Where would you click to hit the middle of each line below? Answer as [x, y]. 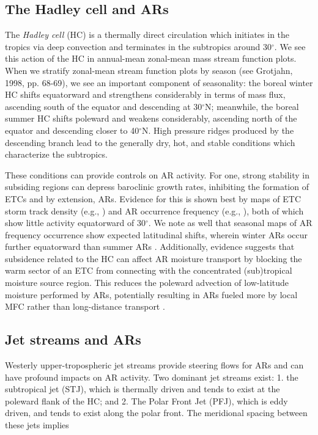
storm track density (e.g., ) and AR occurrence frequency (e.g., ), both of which [154, 210]
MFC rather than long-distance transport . [85, 306]
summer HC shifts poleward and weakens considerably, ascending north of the [151, 118]
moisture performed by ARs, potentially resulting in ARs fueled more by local [151, 294]
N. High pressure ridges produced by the [218, 130]
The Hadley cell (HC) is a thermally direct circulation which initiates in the [147, 35]
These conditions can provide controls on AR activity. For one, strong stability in [157, 174]
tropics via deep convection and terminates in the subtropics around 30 [139, 46]
